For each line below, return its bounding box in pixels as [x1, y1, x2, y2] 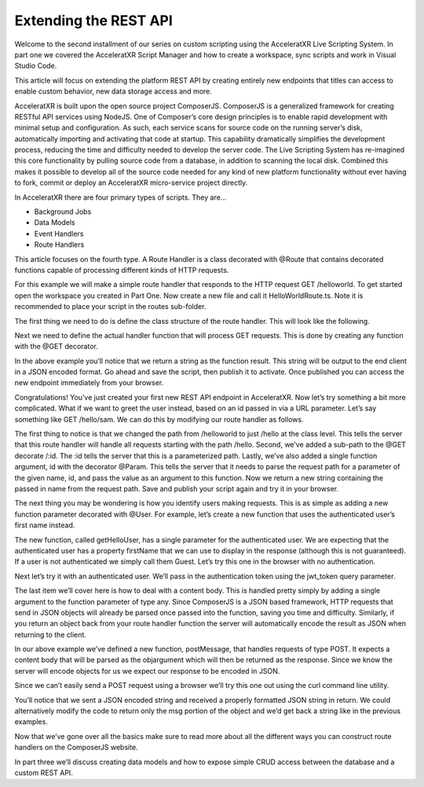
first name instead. [14, 520, 75, 530]
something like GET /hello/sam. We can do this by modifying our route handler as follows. [14, 414, 304, 424]
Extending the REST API [14, 12, 173, 29]
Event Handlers [34, 229, 84, 238]
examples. [14, 717, 49, 726]
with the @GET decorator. [14, 342, 98, 351]
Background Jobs [34, 207, 92, 216]
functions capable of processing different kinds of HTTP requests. [14, 265, 229, 274]
